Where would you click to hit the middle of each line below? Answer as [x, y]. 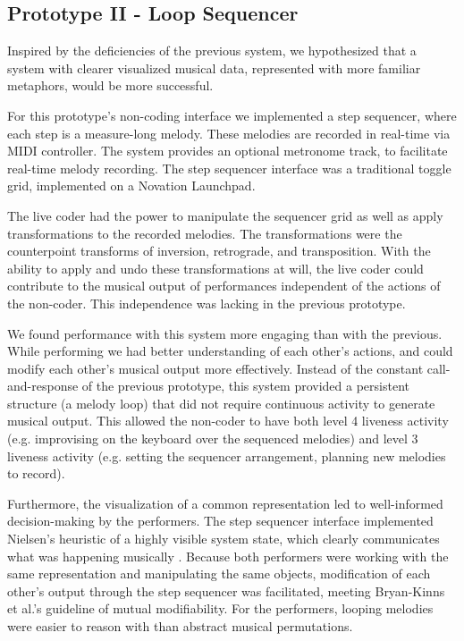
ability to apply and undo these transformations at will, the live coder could [215, 268]
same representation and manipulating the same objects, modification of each [219, 574]
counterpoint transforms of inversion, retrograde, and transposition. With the [219, 251]
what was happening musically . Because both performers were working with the [228, 556]
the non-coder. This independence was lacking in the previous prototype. [207, 303]
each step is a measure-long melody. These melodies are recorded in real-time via [229, 133]
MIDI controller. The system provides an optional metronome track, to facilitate [228, 151]
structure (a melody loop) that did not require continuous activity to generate [221, 403]
